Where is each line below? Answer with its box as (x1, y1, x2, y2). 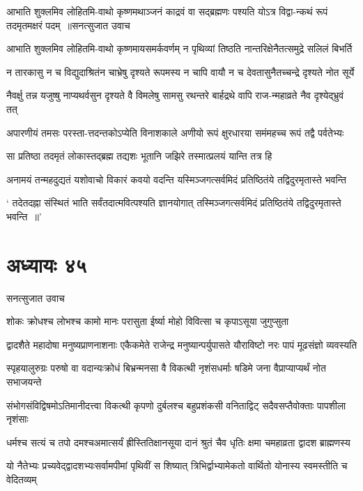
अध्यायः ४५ (6, 250, 87, 278)
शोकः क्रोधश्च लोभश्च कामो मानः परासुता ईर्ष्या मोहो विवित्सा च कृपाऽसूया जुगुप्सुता (6, 314, 289, 328)
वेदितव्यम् (6, 472, 37, 486)
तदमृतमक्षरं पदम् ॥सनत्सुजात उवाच (6, 17, 130, 32)
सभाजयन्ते (6, 375, 42, 389)
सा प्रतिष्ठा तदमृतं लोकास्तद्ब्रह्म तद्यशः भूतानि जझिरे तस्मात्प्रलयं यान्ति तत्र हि (6, 149, 272, 163)
